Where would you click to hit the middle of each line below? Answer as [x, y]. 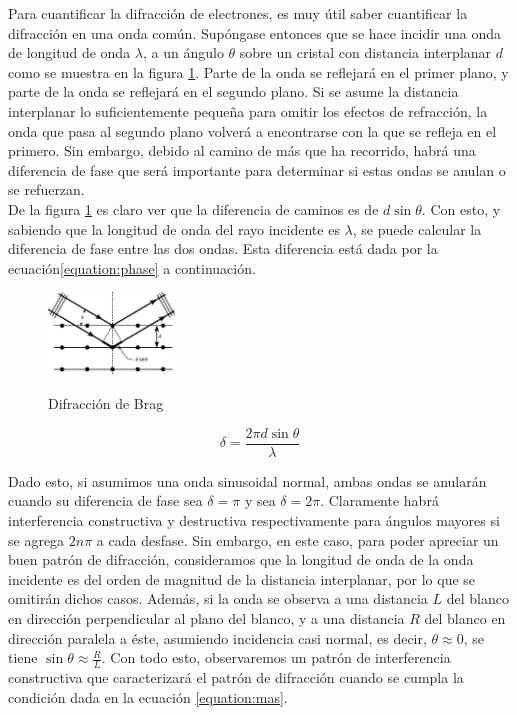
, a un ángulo [183, 52]
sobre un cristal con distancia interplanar [365, 52]
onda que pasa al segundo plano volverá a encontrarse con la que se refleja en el [252, 130]
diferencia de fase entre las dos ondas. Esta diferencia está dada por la [223, 248]
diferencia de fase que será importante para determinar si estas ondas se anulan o [257, 169]
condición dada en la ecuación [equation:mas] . [148, 696]
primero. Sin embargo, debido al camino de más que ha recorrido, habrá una [242, 150]
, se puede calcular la [417, 228]
